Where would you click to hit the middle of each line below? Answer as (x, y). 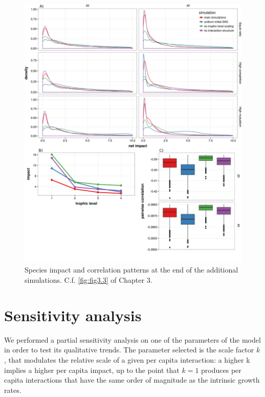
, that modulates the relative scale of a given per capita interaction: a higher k (127, 359)
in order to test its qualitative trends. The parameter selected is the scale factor (129, 350)
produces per (221, 370)
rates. (13, 390)
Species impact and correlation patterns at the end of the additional (131, 270)
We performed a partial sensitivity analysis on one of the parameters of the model (132, 339)
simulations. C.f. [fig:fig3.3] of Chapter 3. (89, 280)
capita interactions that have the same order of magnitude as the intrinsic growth (132, 380)
